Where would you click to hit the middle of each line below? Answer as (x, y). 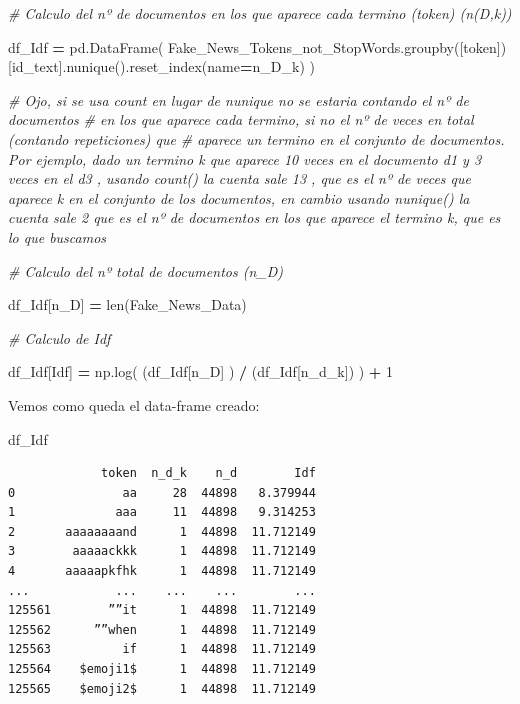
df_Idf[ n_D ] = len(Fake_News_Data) (127, 304)
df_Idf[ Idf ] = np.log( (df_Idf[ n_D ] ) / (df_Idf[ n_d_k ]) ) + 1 (201, 371)
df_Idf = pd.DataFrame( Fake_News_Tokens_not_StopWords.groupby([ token (252, 46)
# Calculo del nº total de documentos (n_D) (145, 270)
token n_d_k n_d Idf (208, 473)
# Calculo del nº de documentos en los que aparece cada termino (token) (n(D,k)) (260, 13)
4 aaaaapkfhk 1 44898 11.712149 (162, 571)
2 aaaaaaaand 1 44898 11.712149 (162, 531)
